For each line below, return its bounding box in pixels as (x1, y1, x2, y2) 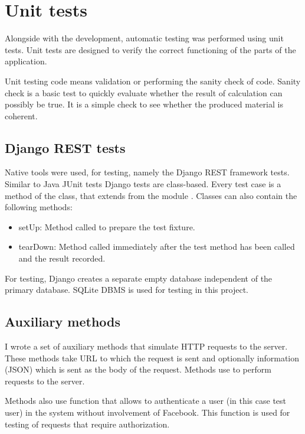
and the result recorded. (18, 252, 106, 265)
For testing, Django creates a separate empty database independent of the (5, 272, 273, 284)
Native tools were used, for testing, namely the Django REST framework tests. (5, 166, 290, 178)
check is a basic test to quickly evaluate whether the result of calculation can (5, 86, 283, 99)
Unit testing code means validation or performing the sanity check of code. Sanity (5, 74, 301, 87)
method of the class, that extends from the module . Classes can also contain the (5, 189, 297, 201)
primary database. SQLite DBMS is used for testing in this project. (5, 283, 248, 296)
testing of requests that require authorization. (5, 417, 170, 430)
